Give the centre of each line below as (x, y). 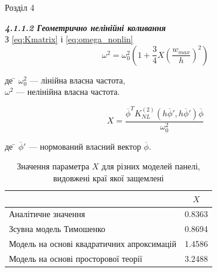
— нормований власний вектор (85, 146)
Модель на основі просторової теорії (76, 258)
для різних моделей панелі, (151, 166)
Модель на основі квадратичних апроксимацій (93, 244)
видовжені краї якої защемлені (108, 177)
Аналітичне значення (47, 214)
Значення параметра (53, 166)
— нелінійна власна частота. (68, 92)
